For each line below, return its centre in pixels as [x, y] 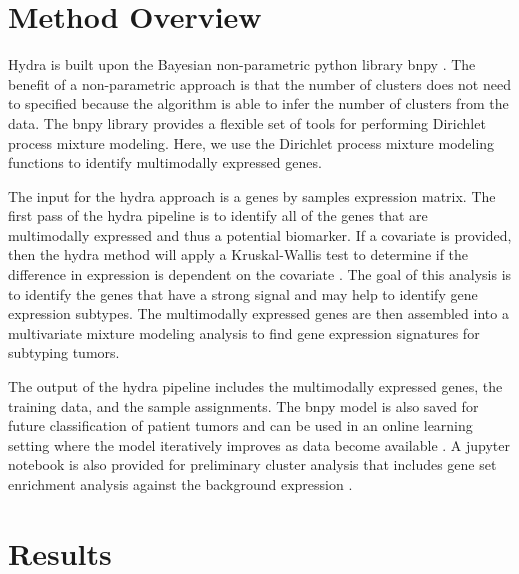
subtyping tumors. [64, 352]
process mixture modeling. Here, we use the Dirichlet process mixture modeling [251, 142]
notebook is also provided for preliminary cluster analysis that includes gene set [252, 464]
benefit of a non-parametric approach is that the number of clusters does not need [259, 83]
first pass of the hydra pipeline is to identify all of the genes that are [218, 215]
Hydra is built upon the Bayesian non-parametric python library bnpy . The [242, 64]
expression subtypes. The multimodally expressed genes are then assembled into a [258, 313]
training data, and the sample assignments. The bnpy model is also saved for [243, 405]
